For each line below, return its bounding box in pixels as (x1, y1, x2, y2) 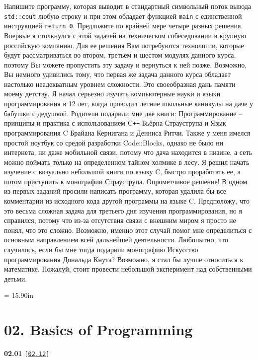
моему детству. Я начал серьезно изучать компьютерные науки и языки (4, 88, 221, 99)
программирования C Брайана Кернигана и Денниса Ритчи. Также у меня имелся (4, 127, 251, 138)
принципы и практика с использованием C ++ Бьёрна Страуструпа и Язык (4, 118, 226, 128)
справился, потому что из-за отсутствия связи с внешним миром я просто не (4, 215, 236, 225)
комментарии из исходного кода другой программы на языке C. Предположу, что (4, 196, 250, 206)
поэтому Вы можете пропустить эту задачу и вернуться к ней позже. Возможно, (4, 59, 247, 70)
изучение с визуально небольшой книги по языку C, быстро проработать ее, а (4, 166, 241, 177)
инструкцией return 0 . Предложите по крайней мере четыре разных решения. (4, 20, 243, 31)
